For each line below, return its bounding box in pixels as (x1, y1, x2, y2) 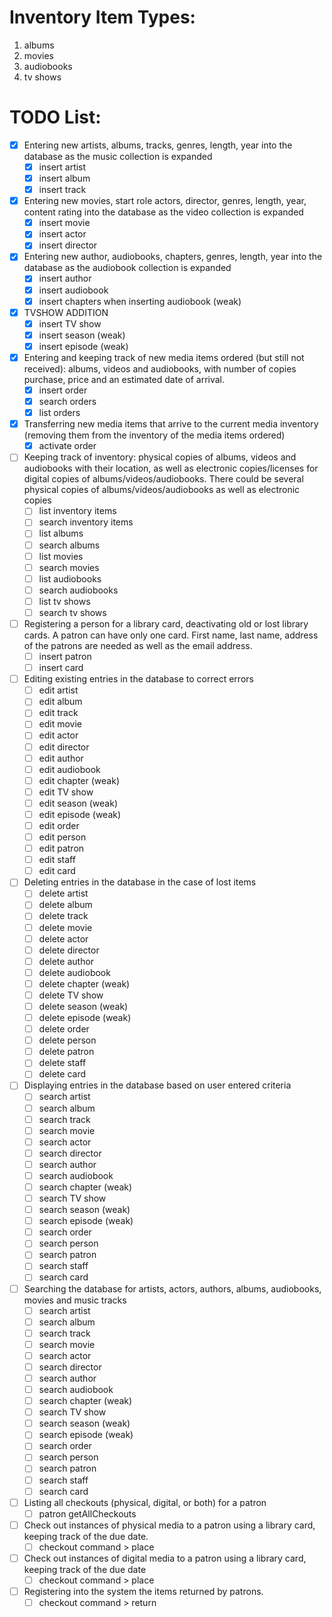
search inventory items (38, 516, 134, 528)
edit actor (38, 729, 79, 741)
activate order (38, 440, 97, 452)
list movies (38, 550, 84, 562)
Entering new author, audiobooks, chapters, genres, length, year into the (23, 251, 323, 263)
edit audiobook (38, 763, 101, 775)
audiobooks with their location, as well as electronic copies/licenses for (23, 462, 319, 475)
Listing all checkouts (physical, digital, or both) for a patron (23, 1496, 267, 1508)
